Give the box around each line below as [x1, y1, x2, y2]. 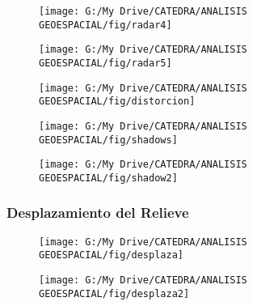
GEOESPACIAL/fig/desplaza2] [39, 287, 190, 300]
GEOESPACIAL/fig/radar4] [39, 19, 172, 31]
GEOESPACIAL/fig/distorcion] [39, 96, 196, 108]
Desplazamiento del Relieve [6, 202, 189, 223]
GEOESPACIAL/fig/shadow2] [39, 172, 178, 184]
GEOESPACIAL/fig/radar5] [39, 57, 172, 69]
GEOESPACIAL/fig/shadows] [39, 134, 178, 146]
